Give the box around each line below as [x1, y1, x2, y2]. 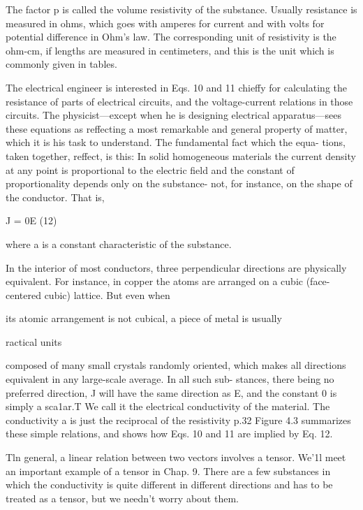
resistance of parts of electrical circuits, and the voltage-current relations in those [6, 94, 353, 108]
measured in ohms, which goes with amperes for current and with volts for [6, 15, 325, 30]
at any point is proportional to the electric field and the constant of [6, 162, 295, 177]
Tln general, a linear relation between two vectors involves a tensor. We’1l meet [6, 450, 346, 465]
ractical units [6, 334, 62, 349]
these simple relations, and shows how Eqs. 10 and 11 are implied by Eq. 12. [6, 426, 333, 441]
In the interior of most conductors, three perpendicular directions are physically [6, 260, 347, 275]
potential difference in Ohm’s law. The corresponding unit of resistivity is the [6, 29, 336, 44]
